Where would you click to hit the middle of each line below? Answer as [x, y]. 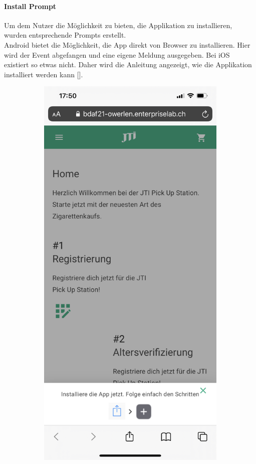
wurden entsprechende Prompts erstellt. [65, 35]
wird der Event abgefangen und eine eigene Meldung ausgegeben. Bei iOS [117, 54]
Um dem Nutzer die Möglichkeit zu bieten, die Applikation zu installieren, [118, 25]
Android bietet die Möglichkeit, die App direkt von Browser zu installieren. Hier [127, 44]
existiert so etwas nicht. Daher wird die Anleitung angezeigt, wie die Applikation [128, 64]
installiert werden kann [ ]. [44, 74]
